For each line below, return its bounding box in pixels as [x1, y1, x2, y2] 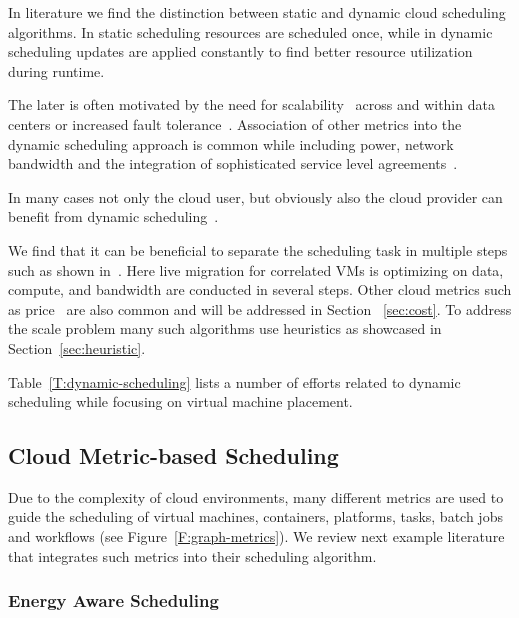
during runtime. [8, 60, 105, 81]
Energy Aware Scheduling [8, 588, 219, 613]
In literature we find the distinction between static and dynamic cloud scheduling [8, 2, 506, 22]
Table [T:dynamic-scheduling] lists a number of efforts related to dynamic [8, 371, 461, 392]
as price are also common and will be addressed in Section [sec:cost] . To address [8, 298, 512, 319]
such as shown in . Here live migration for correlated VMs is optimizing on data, [8, 259, 504, 280]
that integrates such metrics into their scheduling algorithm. [8, 545, 377, 566]
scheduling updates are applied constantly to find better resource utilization [8, 41, 473, 62]
